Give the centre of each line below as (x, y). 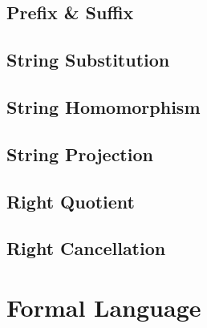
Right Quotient (71, 201)
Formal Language (104, 307)
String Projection (80, 154)
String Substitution (88, 60)
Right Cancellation (86, 248)
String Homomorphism (103, 106)
